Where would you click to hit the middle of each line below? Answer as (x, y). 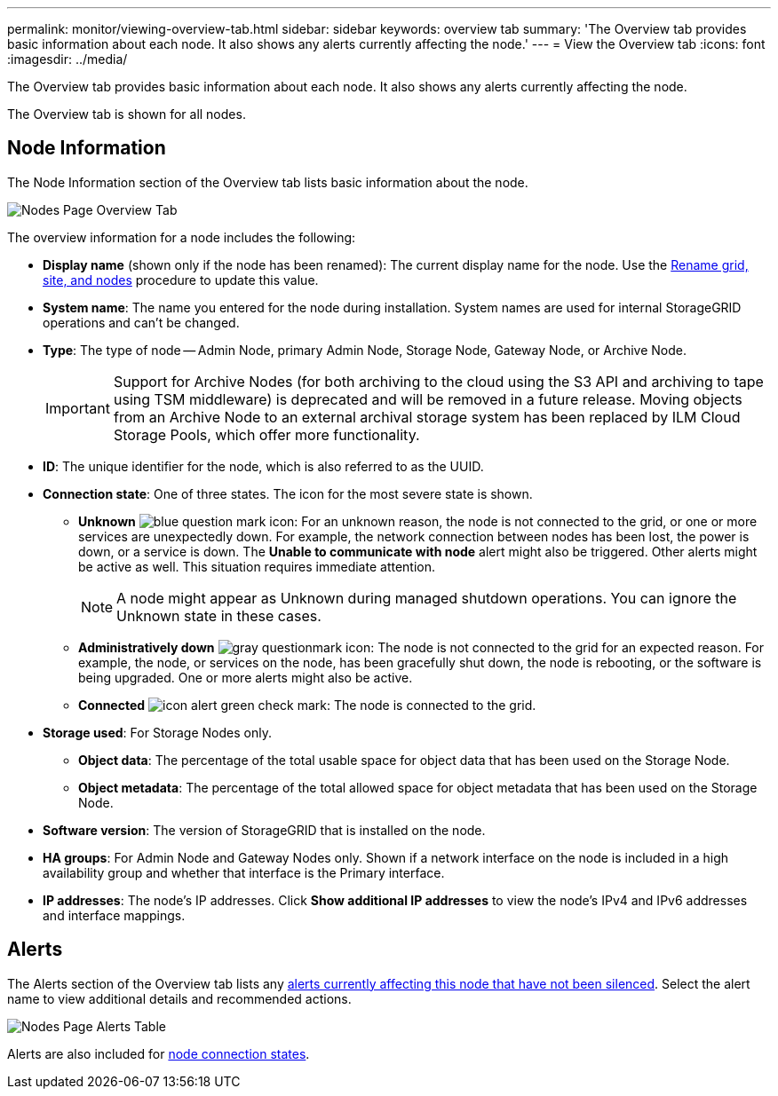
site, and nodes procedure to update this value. (181, 280)
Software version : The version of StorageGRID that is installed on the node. (264, 830)
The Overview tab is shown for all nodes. (127, 114)
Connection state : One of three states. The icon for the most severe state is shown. (288, 493)
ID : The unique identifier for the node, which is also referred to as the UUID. (263, 466)
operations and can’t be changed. (141, 322)
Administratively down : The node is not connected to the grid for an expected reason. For (421, 647)
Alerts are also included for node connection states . (159, 1053)
